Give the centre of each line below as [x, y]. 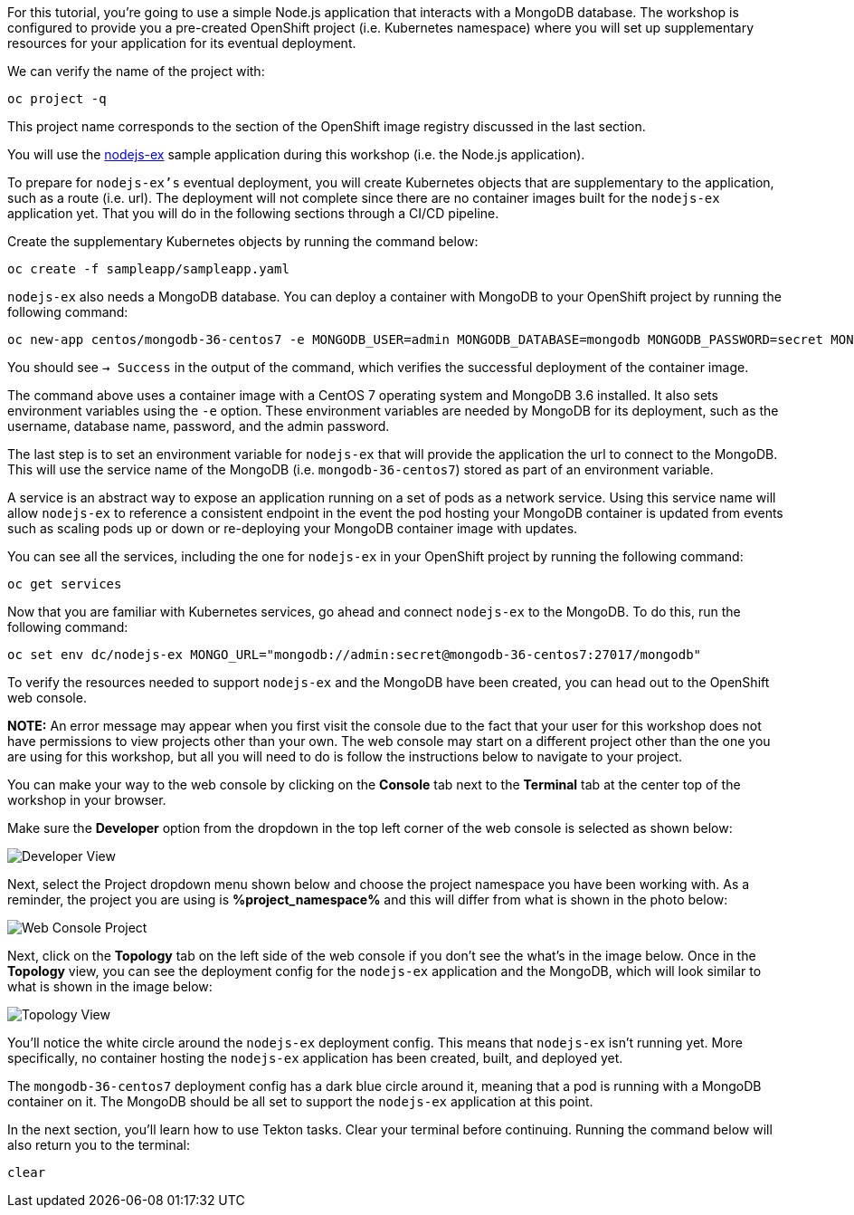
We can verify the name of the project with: [136, 71]
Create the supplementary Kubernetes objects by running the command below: [243, 241]
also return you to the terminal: [99, 1145]
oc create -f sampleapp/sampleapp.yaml [148, 269]
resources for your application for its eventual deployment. [182, 43]
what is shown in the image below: [110, 986]
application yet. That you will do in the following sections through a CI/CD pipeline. [253, 213]
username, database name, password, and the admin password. [199, 426]
